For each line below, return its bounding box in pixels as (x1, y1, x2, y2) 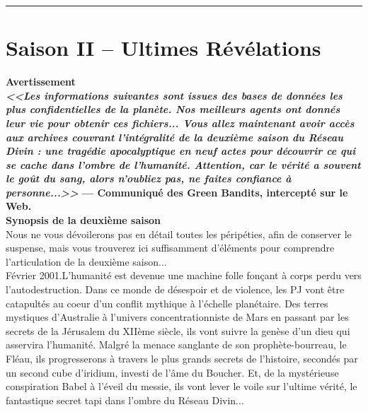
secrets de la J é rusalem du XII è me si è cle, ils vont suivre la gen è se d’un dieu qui (6, 323, 350, 338)
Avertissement (6, 74, 76, 89)
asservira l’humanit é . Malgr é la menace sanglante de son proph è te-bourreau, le (6, 337, 347, 352)
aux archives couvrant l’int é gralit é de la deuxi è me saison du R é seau (6, 129, 343, 144)
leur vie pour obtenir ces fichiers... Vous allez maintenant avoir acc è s (6, 115, 355, 130)
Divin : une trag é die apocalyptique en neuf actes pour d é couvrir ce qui (6, 143, 356, 158)
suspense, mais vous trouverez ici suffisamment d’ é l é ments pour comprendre (6, 240, 335, 255)
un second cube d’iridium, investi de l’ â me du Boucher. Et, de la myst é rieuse (6, 365, 339, 379)
